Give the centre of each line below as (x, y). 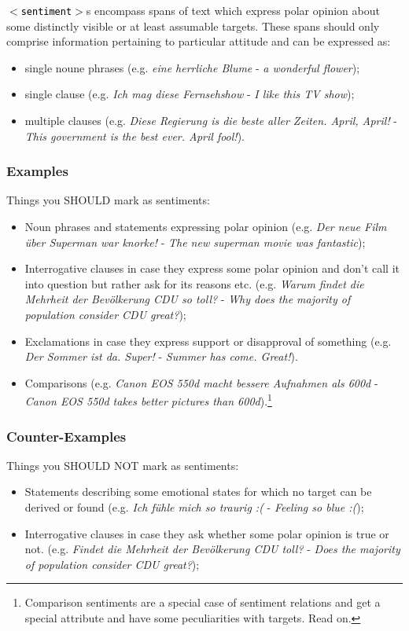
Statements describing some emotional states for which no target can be (198, 492)
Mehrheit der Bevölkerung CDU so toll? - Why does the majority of (188, 299)
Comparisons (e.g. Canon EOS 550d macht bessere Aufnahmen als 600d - (201, 382)
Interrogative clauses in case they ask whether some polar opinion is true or (207, 533)
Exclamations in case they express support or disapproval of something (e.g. (208, 341)
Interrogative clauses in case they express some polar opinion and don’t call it (212, 268)
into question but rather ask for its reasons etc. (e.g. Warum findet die (194, 283)
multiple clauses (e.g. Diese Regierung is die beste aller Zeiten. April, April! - (211, 121)
